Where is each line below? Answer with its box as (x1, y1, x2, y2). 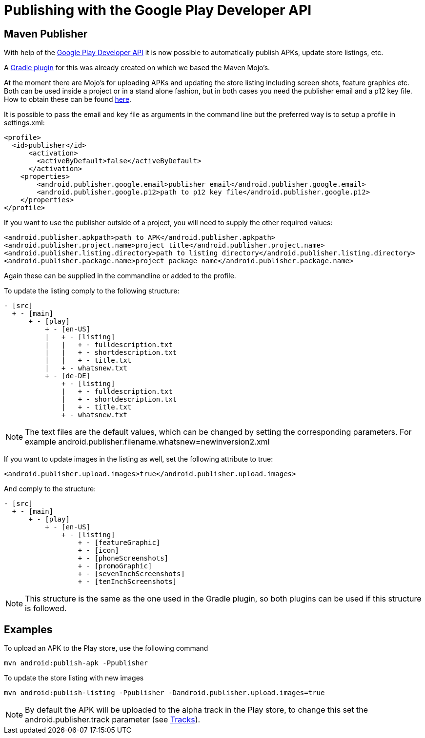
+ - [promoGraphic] (78, 562, 152, 570)
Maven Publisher (4, 27, 88, 40)
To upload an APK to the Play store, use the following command (4, 644, 208, 653)
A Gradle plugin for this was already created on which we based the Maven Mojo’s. (4, 63, 270, 72)
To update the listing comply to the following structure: (4, 287, 180, 295)
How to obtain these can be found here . (4, 95, 132, 104)
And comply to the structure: (4, 485, 96, 493)
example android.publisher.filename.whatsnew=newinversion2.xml (25, 437, 270, 447)
